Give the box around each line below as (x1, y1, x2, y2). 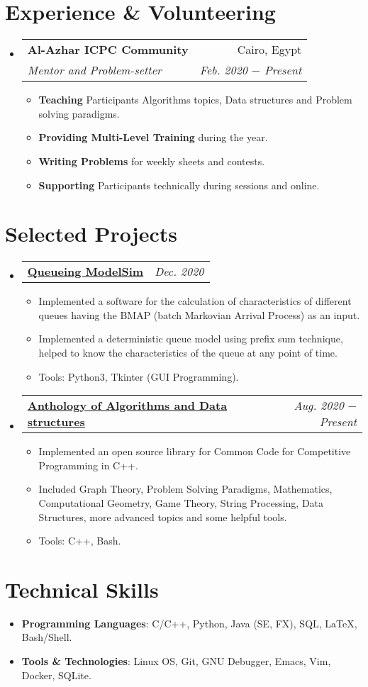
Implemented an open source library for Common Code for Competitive (38, 444, 351, 459)
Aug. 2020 (294, 397, 344, 414)
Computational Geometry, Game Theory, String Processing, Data (38, 495, 324, 510)
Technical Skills (5, 574, 159, 603)
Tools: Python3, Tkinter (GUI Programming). (38, 369, 239, 384)
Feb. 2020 (199, 62, 247, 79)
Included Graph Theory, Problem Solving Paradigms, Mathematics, (38, 481, 333, 496)
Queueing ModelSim (27, 263, 144, 280)
